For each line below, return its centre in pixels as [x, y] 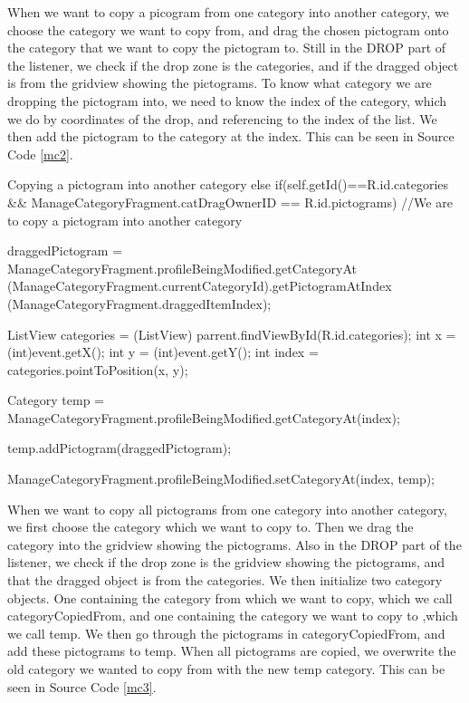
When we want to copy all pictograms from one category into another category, [227, 509]
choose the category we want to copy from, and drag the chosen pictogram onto [228, 29]
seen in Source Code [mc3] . [82, 686]
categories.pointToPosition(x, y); [98, 369]
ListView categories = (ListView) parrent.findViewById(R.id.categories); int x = [232, 334]
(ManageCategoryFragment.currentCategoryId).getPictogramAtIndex [200, 286]
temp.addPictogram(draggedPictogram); [120, 448]
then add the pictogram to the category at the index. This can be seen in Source [231, 136]
